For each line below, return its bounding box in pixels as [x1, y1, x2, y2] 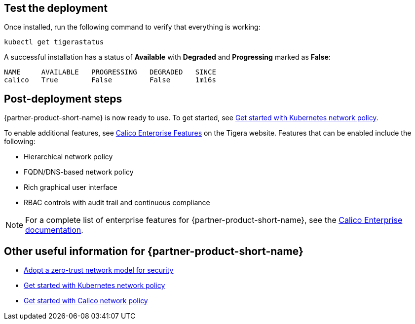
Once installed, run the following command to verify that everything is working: [4, 23, 261, 32]
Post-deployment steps [4, 92, 122, 105]
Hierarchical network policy [24, 152, 113, 161]
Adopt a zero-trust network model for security [24, 266, 174, 275]
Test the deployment [4, 2, 108, 14]
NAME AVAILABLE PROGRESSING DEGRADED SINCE [4, 68, 216, 76]
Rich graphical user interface [24, 183, 117, 192]
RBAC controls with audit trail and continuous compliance [24, 198, 210, 207]
